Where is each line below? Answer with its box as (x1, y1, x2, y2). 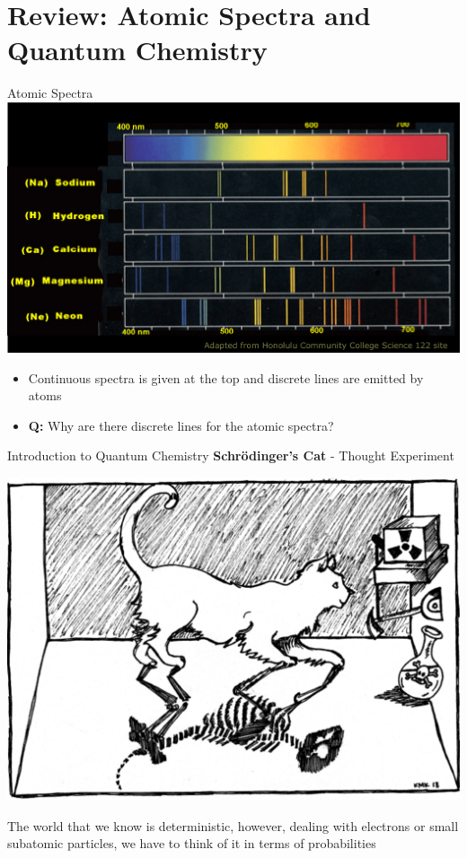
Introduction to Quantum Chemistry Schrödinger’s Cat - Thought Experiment (7, 446, 454, 465)
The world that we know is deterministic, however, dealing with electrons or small (7, 816, 459, 835)
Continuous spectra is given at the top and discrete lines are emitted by (28, 368, 424, 387)
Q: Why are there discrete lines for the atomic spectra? (28, 416, 334, 434)
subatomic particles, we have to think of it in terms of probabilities (7, 834, 376, 853)
